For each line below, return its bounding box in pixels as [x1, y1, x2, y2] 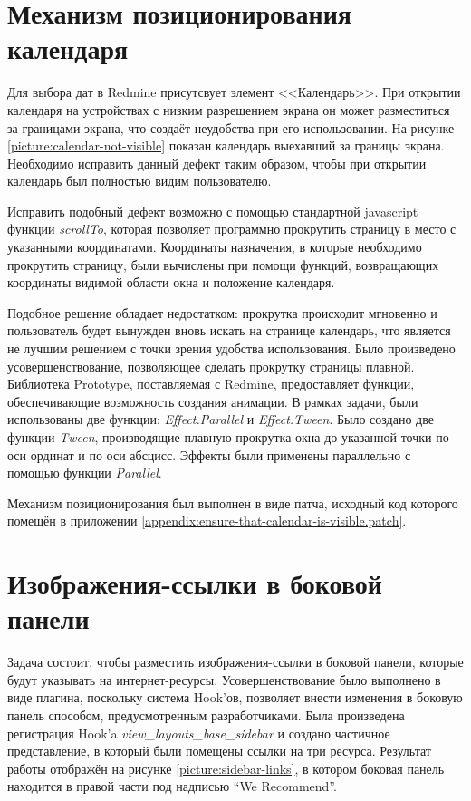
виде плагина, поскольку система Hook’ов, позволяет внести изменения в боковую [7, 688, 463, 707]
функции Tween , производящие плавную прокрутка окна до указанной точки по [7, 428, 449, 446]
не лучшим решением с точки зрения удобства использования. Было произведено [7, 339, 456, 358]
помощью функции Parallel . [7, 463, 162, 482]
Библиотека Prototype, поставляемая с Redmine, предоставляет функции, [7, 374, 415, 393]
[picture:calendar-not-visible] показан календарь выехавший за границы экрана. [7, 136, 445, 155]
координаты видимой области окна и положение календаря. [7, 273, 335, 292]
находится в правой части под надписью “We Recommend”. [7, 777, 337, 796]
